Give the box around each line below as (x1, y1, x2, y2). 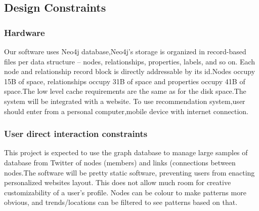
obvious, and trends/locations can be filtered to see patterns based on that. (4, 197, 238, 207)
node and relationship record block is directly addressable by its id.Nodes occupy (4, 66, 255, 77)
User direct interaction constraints (4, 127, 148, 140)
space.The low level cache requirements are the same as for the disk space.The (4, 86, 246, 96)
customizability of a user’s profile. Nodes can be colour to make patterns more (4, 187, 246, 197)
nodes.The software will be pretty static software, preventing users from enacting (4, 167, 255, 178)
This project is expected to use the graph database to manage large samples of (4, 147, 248, 158)
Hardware (4, 26, 45, 39)
